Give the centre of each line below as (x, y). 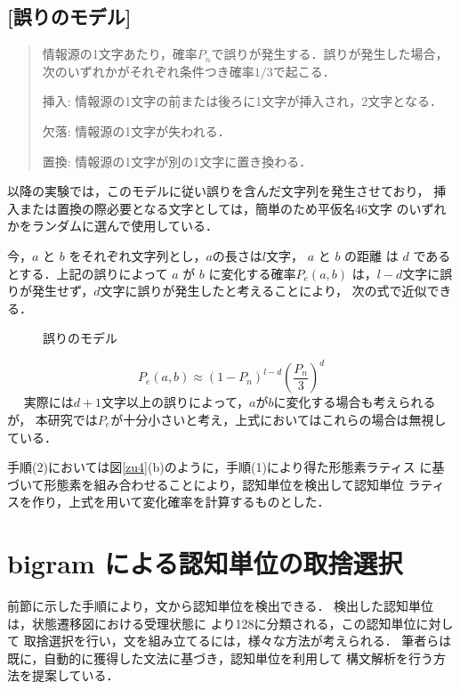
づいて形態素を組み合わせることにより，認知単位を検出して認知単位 (206, 484)
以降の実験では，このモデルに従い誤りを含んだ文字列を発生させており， (218, 191)
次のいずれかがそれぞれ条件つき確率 (148, 71)
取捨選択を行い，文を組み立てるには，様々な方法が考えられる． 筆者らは (238, 641)
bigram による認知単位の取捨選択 (205, 563)
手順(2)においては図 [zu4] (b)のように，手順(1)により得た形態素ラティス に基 (226, 467)
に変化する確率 (252, 273)
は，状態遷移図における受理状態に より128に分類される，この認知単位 (212, 623)
